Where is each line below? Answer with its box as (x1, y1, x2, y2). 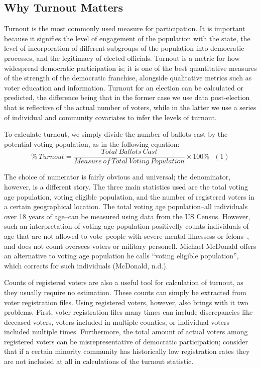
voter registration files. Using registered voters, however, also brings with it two (4, 297, 248, 307)
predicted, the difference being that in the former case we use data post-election (4, 92, 250, 103)
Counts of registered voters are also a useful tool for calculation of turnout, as (4, 277, 243, 288)
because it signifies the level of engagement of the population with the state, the (4, 33, 250, 43)
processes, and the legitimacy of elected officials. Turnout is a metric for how (4, 52, 240, 63)
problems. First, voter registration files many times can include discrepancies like (4, 307, 253, 317)
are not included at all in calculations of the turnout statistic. (4, 356, 194, 366)
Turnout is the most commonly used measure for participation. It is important (4, 23, 245, 34)
